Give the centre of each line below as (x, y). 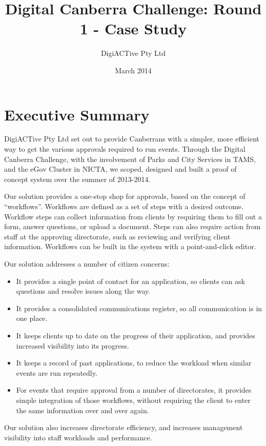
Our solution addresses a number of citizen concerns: (87, 263)
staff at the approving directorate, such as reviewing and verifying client (117, 236)
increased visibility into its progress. (73, 345)
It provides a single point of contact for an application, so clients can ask (130, 281)
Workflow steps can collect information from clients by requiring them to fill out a (133, 216)
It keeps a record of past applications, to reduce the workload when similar (134, 363)
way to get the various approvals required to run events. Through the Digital (125, 149)
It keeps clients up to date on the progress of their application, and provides (136, 335)
